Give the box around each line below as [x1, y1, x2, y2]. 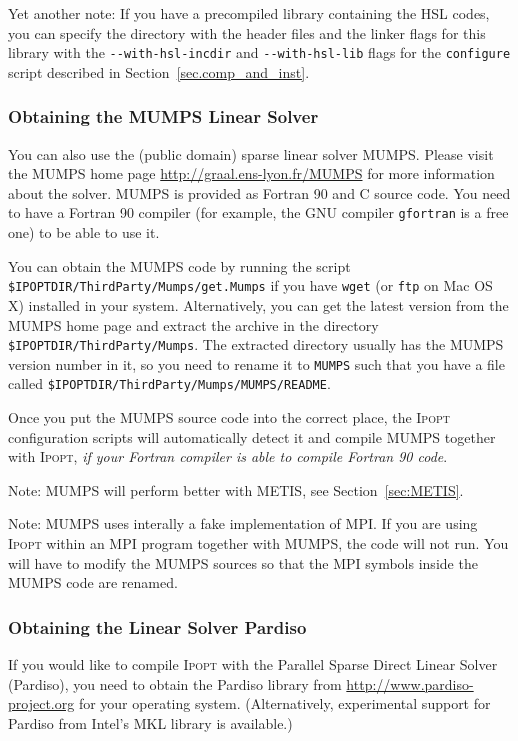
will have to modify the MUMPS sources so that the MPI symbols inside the [8, 552, 478, 573]
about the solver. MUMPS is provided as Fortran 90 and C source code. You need [8, 182, 511, 203]
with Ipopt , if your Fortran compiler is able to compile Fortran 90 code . [8, 446, 448, 467]
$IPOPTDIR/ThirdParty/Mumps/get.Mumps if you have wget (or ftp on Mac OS [8, 275, 493, 296]
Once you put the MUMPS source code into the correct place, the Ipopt [8, 407, 450, 428]
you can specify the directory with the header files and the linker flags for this [8, 22, 486, 43]
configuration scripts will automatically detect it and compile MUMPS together [8, 426, 496, 447]
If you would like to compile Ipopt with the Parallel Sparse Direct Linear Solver [8, 654, 498, 675]
